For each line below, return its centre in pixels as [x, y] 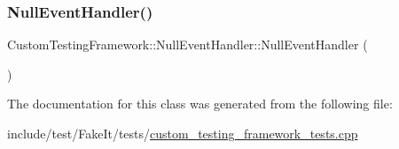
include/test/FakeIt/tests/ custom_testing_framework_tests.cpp [183, 133]
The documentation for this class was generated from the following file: [200, 104]
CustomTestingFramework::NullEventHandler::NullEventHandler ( [188, 45]
